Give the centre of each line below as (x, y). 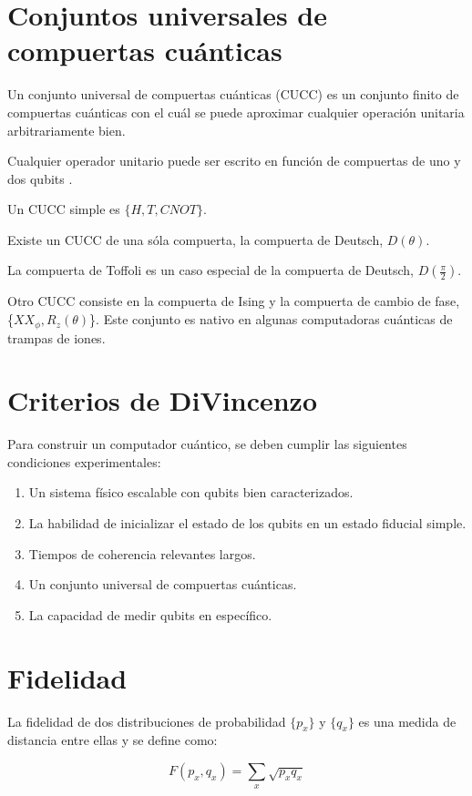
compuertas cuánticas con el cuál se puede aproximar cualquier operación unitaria (236, 112)
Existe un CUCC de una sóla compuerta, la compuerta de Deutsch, (195, 239)
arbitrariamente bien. (67, 130)
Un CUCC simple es (64, 209)
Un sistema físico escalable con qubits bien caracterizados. (191, 492)
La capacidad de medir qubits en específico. (150, 614)
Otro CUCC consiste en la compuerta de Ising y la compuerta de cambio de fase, (234, 301)
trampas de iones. (56, 337)
